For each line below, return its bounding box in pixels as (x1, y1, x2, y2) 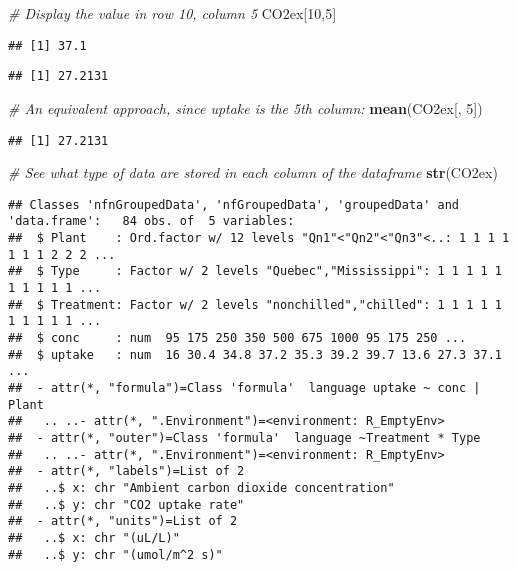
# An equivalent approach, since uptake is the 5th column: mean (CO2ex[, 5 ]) (8, 97, 483, 118)
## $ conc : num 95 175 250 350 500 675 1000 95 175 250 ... (8, 331, 467, 345)
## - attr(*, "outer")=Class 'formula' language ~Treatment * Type (8, 430, 481, 445)
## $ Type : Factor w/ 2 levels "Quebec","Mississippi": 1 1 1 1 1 (8, 264, 502, 279)
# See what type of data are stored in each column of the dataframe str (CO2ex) (8, 162, 498, 183)
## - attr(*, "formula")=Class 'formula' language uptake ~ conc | (8, 380, 481, 395)
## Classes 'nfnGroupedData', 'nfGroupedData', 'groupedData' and (8, 197, 460, 212)
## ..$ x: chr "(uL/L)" (8, 530, 180, 545)
